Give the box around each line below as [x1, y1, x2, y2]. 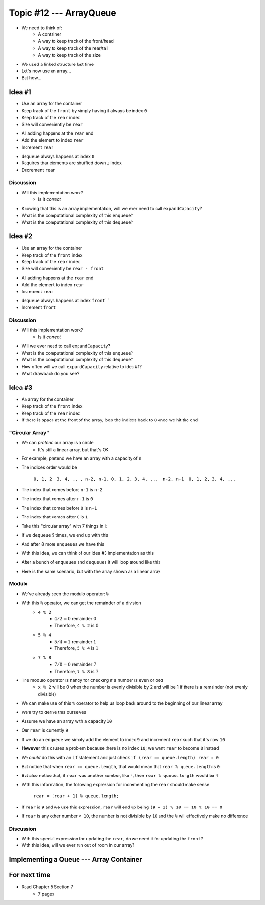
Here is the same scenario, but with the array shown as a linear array [21, 568, 160, 574]
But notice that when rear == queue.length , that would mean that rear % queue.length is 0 [21, 763, 220, 769]
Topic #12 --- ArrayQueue [9, 7, 116, 18]
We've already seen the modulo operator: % [21, 591, 109, 597]
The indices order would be [21, 464, 77, 470]
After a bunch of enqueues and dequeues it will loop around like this [21, 559, 160, 565]
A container [38, 31, 61, 37]
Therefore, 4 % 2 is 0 [54, 623, 99, 629]
